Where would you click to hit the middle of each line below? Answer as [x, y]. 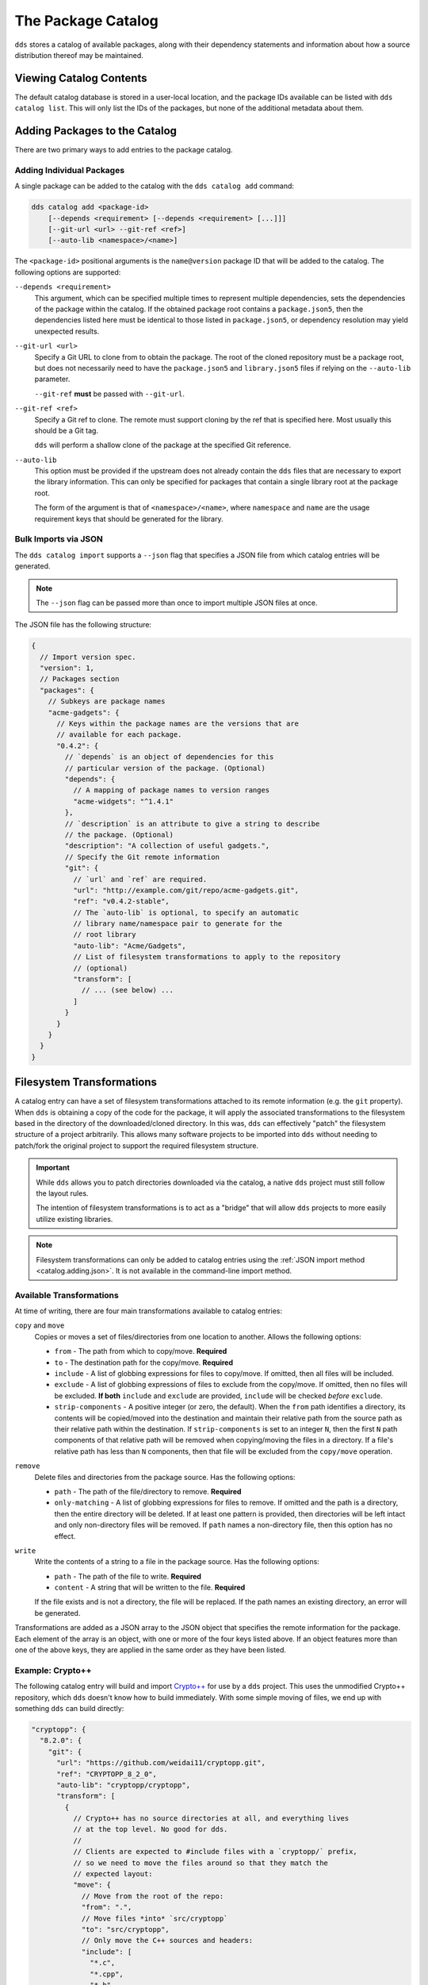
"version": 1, [67, 668]
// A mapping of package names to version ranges [171, 790]
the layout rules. [62, 1193]
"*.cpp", [107, 1974]
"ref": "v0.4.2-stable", [121, 902]
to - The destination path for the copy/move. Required [144, 1363]
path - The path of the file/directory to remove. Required [148, 1491]
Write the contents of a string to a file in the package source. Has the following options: [177, 1562]
